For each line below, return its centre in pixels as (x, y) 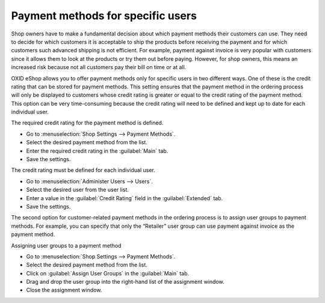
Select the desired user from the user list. (78, 190)
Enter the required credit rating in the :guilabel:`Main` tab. (97, 151)
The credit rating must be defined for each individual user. (83, 170)
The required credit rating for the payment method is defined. (87, 123)
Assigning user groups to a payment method (66, 245)
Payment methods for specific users (104, 16)
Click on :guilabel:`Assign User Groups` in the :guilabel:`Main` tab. (108, 273)
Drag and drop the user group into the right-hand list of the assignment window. (125, 282)
